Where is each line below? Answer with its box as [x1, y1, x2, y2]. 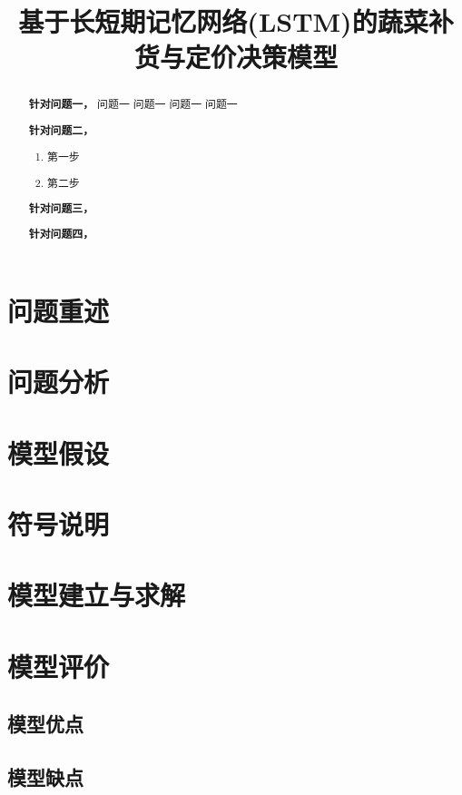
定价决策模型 [184, 38, 338, 75]
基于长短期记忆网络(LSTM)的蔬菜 [18, 3, 428, 40]
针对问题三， [28, 200, 94, 216]
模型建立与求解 [7, 576, 186, 613]
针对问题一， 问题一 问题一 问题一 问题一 [28, 96, 238, 113]
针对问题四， [28, 226, 94, 242]
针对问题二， [28, 122, 94, 138]
